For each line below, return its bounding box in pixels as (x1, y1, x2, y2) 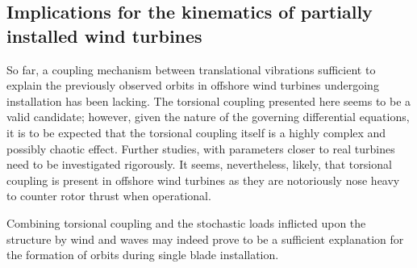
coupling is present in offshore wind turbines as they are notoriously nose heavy (6, 171, 400, 188)
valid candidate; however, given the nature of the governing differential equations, (6, 108, 410, 125)
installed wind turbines (6, 23, 202, 48)
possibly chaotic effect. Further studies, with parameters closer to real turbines (6, 140, 395, 157)
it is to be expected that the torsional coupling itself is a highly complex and (6, 124, 386, 140)
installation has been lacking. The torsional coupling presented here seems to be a (6, 92, 411, 109)
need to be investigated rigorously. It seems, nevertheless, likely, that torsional (6, 156, 392, 173)
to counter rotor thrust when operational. (6, 187, 211, 204)
